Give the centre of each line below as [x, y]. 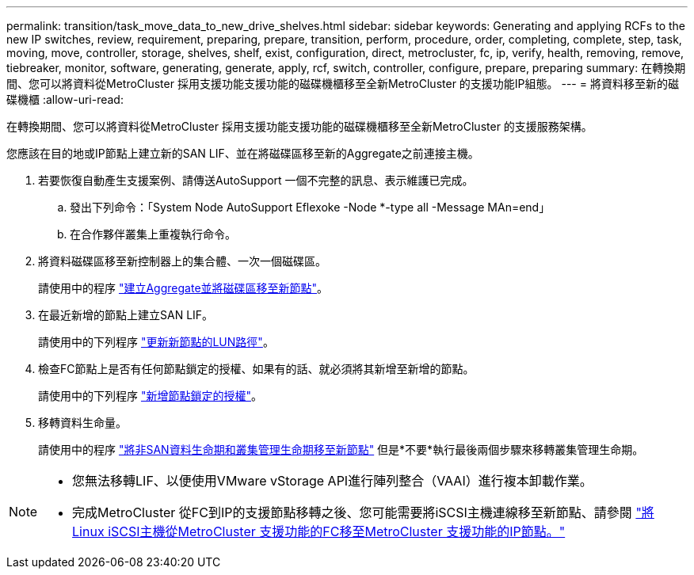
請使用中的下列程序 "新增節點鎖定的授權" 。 [150, 396]
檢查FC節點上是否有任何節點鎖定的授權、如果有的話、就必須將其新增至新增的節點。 [256, 369]
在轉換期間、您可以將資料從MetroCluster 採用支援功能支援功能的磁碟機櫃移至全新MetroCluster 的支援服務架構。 [299, 126]
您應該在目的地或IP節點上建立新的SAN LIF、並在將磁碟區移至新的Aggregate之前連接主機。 [243, 153]
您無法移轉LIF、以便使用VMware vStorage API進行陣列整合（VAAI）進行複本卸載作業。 [332, 481]
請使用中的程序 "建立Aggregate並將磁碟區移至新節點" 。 [183, 288]
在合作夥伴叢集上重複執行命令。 [153, 234]
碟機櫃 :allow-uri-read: [65, 99]
